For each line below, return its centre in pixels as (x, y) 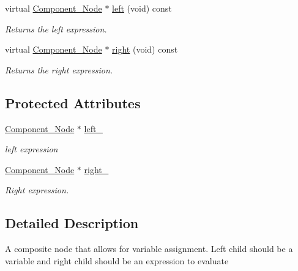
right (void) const (145, 49)
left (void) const (142, 8)
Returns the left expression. (56, 28)
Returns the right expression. (59, 69)
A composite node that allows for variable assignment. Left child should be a (149, 249)
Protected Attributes (73, 102)
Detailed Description (72, 223)
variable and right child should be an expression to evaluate (117, 260)
